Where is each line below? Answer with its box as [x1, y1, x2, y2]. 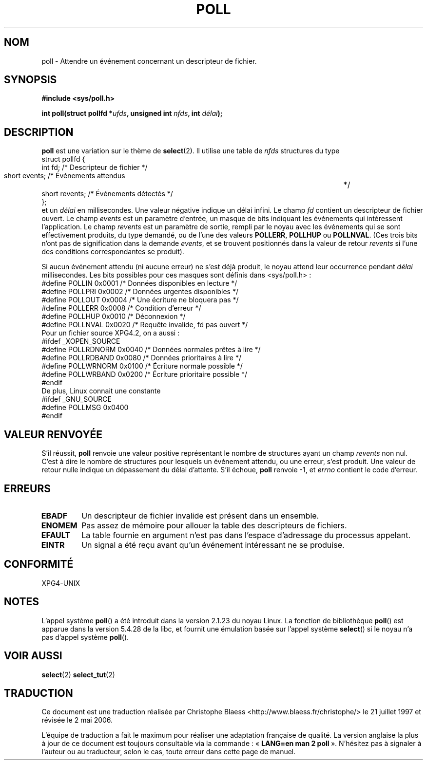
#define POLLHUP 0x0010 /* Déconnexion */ [41, 312, 186, 321]
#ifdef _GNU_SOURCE [41, 395, 112, 404]
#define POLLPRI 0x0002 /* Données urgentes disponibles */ [41, 287, 238, 296]
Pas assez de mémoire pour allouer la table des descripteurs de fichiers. [81, 520, 347, 530]
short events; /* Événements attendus [4, 171, 125, 180]
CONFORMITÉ [4, 558, 74, 571]
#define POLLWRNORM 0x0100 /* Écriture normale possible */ [41, 362, 243, 371]
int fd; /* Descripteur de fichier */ [41, 163, 148, 172]
